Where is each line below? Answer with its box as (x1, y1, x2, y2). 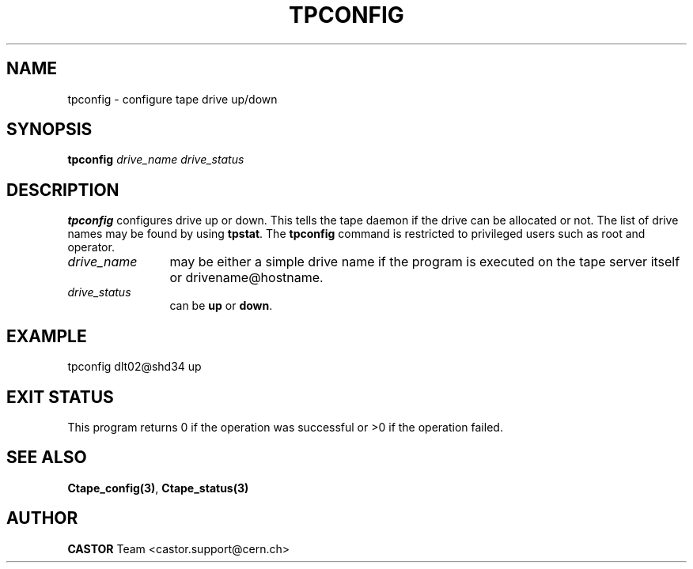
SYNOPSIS (6, 119, 93, 140)
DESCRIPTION (6, 179, 119, 200)
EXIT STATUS (6, 386, 114, 407)
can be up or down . (169, 299, 273, 313)
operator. (67, 240, 115, 254)
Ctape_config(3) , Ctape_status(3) (67, 480, 249, 495)
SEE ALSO (6, 447, 87, 468)
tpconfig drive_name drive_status (67, 153, 244, 167)
